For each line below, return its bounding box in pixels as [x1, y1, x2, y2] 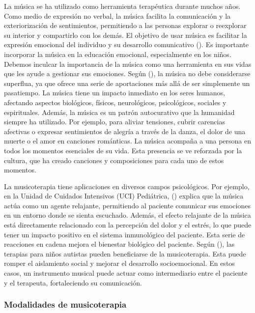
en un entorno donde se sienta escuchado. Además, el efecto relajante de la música [4, 210, 251, 220]
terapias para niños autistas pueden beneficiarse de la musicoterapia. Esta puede [4, 248, 246, 258]
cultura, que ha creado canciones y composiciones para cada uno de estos [4, 155, 224, 165]
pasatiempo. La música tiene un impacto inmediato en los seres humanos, [4, 87, 225, 98]
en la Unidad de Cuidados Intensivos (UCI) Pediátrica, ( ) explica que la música [4, 191, 244, 201]
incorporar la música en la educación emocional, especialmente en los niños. [4, 49, 231, 59]
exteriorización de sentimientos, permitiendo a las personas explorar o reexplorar [4, 20, 247, 30]
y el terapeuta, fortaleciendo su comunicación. [4, 277, 142, 287]
